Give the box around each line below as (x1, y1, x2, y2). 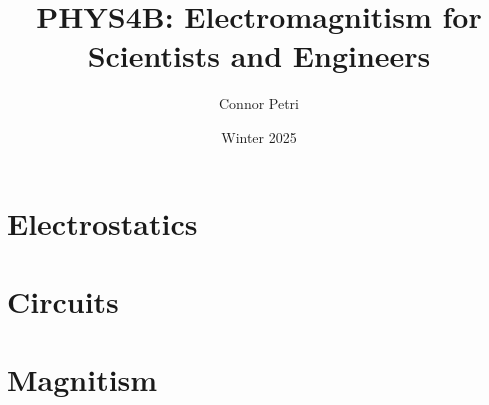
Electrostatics (7, 202, 198, 243)
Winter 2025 (221, 126, 297, 147)
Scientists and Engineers (87, 35, 431, 76)
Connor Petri (218, 93, 299, 114)
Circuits (7, 280, 119, 321)
